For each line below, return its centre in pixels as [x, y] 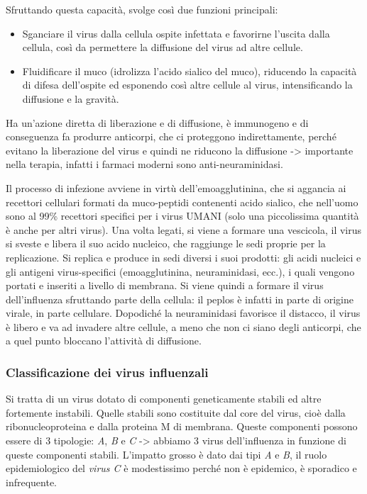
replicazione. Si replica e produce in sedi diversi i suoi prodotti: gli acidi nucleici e [183, 257]
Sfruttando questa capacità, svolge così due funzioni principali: [142, 9]
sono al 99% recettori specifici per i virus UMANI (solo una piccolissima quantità [182, 216]
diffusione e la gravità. [71, 98]
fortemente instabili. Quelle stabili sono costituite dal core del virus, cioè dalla [176, 412]
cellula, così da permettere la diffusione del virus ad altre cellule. [163, 47]
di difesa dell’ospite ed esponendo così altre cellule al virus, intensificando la [187, 85]
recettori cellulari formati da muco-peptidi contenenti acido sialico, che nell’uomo [182, 202]
